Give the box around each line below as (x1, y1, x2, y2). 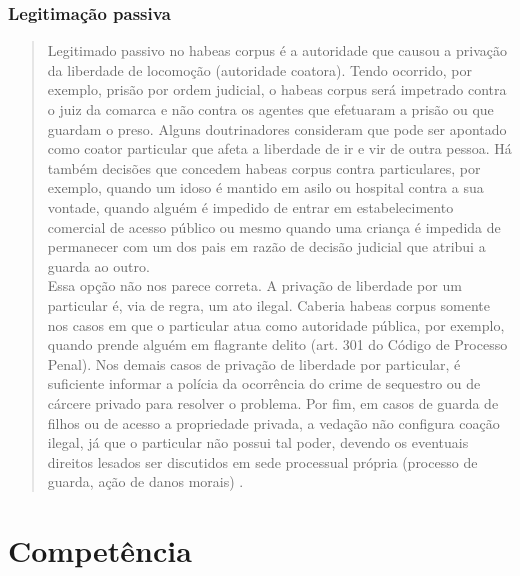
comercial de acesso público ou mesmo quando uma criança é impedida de (47, 216, 501, 237)
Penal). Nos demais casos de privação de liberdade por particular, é (47, 353, 461, 374)
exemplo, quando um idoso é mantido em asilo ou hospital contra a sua (47, 177, 484, 198)
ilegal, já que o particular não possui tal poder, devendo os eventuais (47, 432, 469, 453)
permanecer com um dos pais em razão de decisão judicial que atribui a (47, 236, 486, 257)
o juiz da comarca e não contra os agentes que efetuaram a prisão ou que (47, 99, 494, 119)
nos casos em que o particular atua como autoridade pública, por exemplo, (47, 314, 505, 335)
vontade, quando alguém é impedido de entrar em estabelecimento (47, 196, 454, 217)
